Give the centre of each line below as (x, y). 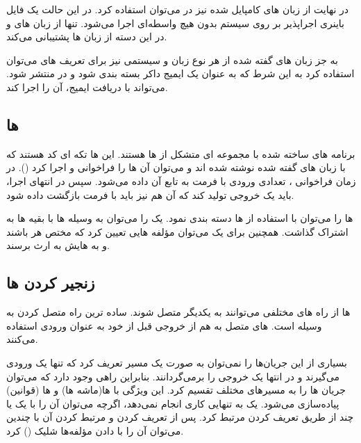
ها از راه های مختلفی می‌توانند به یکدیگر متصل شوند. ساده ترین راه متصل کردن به (178, 312)
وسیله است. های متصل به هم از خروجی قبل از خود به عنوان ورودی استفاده (164, 325)
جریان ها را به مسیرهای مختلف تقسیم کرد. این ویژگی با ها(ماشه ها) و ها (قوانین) (176, 390)
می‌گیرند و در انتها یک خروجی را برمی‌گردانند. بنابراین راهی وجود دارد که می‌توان (173, 376)
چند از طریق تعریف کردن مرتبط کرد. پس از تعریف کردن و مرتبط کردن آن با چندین (180, 417)
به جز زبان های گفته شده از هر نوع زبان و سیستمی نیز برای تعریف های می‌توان (172, 59)
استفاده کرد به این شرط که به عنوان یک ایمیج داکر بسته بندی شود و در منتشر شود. (180, 73)
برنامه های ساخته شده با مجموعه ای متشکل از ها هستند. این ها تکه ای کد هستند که (181, 153)
